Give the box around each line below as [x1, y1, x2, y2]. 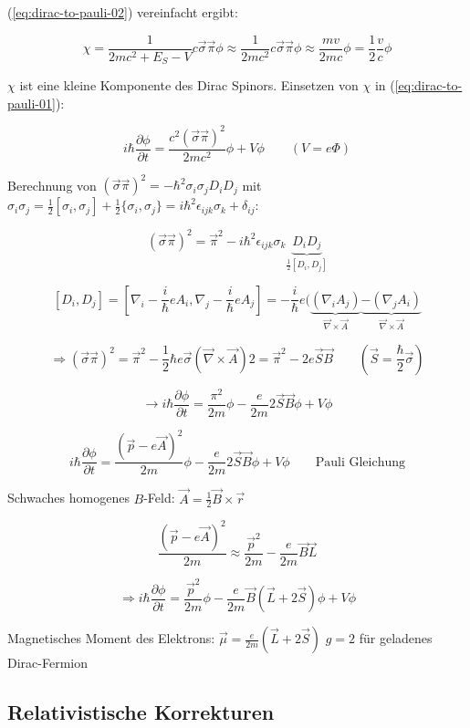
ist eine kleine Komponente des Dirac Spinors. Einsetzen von [19, 76, 359, 95]
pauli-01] [7, 93, 56, 112]
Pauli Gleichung [315, 455, 405, 469]
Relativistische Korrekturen [7, 698, 275, 726]
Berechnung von [7, 175, 97, 194]
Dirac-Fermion [7, 653, 88, 672]
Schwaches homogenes [7, 488, 130, 507]
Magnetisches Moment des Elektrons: [7, 629, 215, 648]
